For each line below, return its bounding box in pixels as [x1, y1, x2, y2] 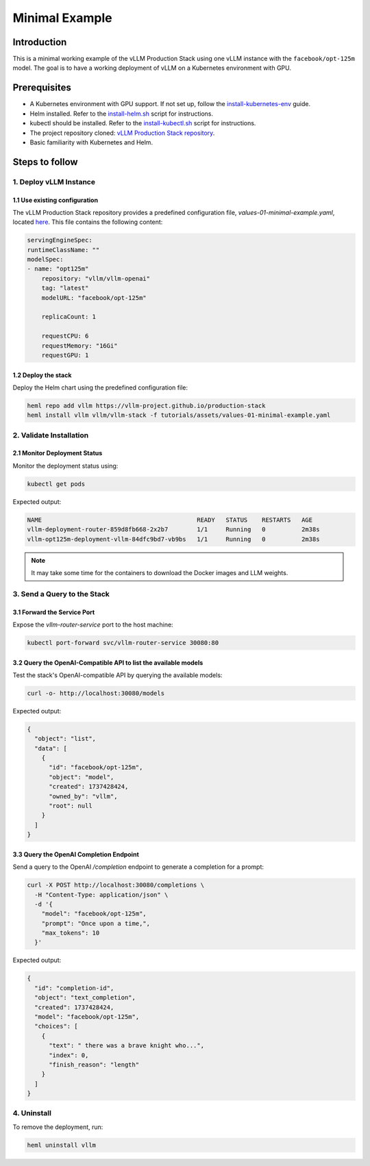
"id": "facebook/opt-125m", [49, 763, 143, 772]
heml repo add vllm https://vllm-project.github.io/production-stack [27, 401, 266, 409]
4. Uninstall [12, 1108, 51, 1118]
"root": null [49, 802, 92, 809]
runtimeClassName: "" [27, 246, 100, 253]
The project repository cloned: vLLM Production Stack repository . [29, 129, 215, 137]
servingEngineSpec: [27, 236, 92, 244]
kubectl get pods [27, 480, 86, 487]
